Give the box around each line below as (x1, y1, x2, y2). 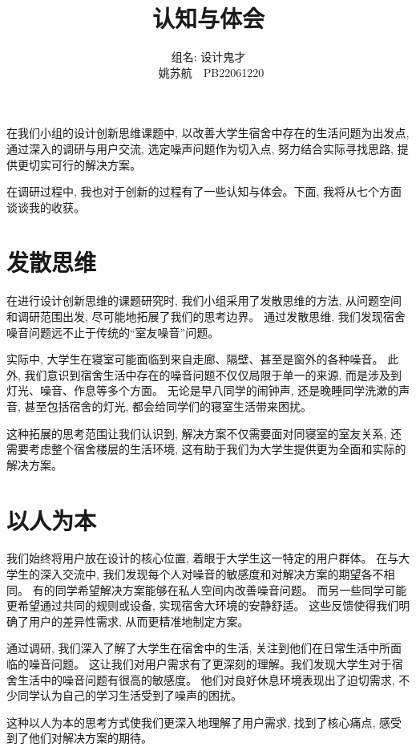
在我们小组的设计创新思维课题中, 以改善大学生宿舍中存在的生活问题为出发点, (6, 124, 410, 141)
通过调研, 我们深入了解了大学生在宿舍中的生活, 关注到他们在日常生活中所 (6, 639, 391, 656)
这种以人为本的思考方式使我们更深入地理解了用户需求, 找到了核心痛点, (6, 713, 376, 730)
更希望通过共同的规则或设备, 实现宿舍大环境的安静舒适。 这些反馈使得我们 (6, 597, 399, 614)
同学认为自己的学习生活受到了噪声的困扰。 (17, 687, 242, 704)
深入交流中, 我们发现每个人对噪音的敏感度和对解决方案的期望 (39, 566, 361, 583)
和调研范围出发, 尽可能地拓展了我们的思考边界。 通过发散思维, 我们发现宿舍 (6, 308, 406, 324)
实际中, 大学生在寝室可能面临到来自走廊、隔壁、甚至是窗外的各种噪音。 (6, 351, 384, 367)
